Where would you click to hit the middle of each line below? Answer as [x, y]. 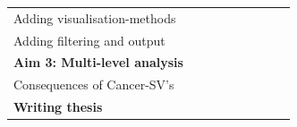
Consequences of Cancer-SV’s [94, 85]
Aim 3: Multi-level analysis [98, 62]
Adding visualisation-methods [95, 17]
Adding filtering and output [89, 40]
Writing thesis [58, 107]
